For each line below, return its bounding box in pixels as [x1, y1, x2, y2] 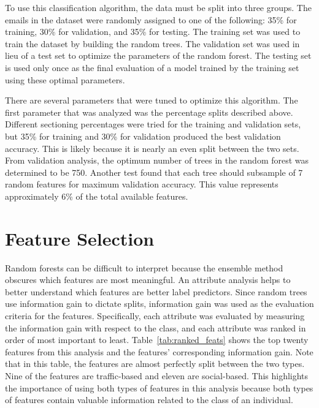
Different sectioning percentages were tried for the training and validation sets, [5, 118, 301, 130]
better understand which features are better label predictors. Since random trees [5, 285, 307, 298]
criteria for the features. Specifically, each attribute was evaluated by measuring [5, 309, 305, 322]
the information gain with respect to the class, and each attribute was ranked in [5, 321, 306, 334]
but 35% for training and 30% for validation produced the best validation [5, 129, 281, 142]
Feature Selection [5, 225, 155, 251]
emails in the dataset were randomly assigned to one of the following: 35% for [5, 13, 297, 26]
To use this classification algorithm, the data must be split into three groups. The [5, 1, 312, 13]
